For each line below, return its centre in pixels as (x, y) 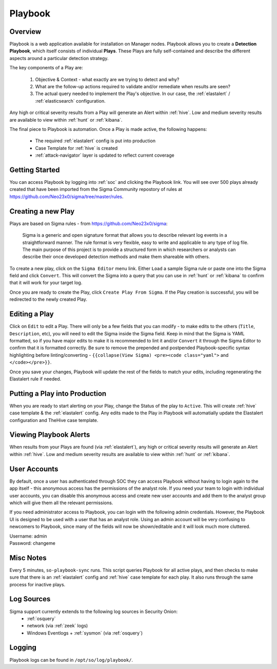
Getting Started (35, 170)
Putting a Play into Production (58, 394)
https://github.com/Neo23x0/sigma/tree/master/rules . (66, 196)
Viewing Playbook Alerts (50, 435)
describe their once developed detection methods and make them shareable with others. (116, 257)
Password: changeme (33, 543)
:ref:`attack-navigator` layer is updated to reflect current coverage (105, 155)
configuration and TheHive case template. (54, 420)
